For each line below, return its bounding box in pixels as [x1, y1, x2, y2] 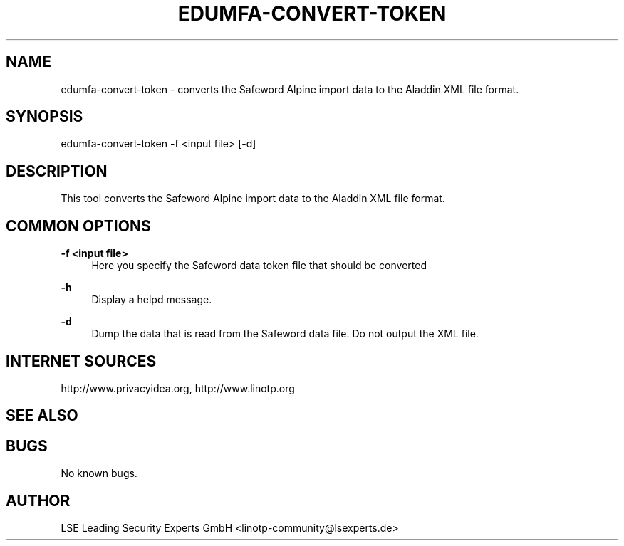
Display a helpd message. [91, 293, 212, 306]
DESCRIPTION [6, 162, 108, 180]
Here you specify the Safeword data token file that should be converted [91, 259, 427, 272]
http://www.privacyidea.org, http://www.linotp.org [61, 382, 295, 394]
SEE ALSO [6, 406, 78, 425]
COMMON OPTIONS [6, 216, 151, 235]
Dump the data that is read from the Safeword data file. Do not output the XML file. [91, 327, 479, 340]
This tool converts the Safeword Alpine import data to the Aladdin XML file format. [61, 192, 445, 205]
